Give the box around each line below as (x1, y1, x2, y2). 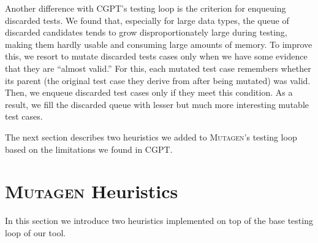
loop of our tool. (5, 226, 66, 239)
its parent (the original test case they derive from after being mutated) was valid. (5, 74, 311, 87)
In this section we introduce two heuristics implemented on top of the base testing (5, 214, 313, 227)
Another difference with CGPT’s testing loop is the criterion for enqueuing (5, 2, 286, 14)
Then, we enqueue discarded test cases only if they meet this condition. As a (5, 86, 293, 99)
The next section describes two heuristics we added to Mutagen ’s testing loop (5, 130, 297, 143)
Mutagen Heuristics (5, 179, 178, 204)
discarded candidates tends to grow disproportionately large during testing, (5, 26, 287, 39)
